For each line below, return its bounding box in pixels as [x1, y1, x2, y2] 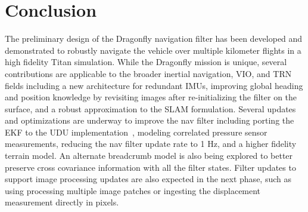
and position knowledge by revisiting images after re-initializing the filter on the [5, 91, 297, 103]
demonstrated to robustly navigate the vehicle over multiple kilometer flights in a [5, 44, 301, 56]
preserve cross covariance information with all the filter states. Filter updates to [5, 161, 296, 173]
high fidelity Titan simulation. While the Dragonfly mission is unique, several [5, 56, 287, 68]
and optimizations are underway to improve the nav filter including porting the [5, 114, 294, 127]
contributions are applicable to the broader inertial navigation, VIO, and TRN [5, 67, 292, 79]
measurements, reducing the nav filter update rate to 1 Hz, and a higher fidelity [5, 137, 297, 150]
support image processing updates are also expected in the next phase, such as [5, 173, 291, 185]
